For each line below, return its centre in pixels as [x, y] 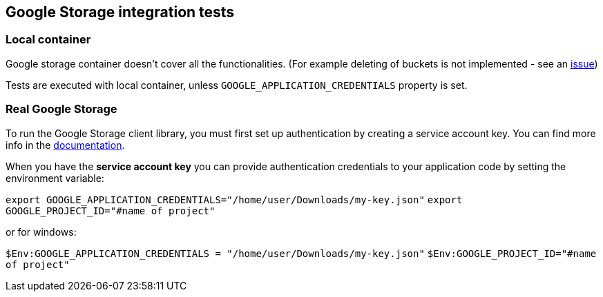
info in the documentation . [65, 145]
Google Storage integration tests [120, 12]
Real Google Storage [61, 109]
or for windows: [41, 232]
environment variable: [55, 178]
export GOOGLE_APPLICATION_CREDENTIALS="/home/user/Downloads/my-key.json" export [234, 199]
